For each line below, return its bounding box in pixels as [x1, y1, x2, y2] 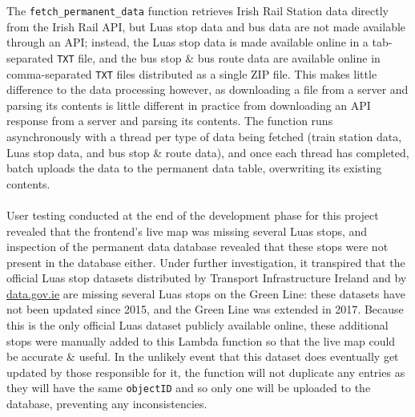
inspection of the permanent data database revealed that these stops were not [6, 238, 389, 255]
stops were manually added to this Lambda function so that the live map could [6, 332, 396, 349]
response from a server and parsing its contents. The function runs [6, 112, 333, 129]
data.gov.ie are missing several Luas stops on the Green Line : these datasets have [6, 285, 405, 302]
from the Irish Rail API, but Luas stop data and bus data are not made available [6, 18, 406, 34]
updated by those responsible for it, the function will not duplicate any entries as [6, 363, 405, 380]
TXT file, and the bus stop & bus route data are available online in [57, 49, 381, 66]
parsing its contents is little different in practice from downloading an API [6, 96, 371, 113]
